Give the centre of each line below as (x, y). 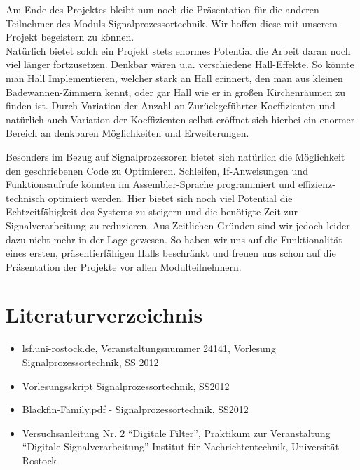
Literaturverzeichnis (104, 315)
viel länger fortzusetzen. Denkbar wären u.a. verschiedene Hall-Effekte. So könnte (180, 64)
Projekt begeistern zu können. (70, 37)
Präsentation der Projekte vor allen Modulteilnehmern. (124, 266)
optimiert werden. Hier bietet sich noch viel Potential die (170, 197)
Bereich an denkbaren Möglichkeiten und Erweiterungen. (127, 133)
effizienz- (317, 184)
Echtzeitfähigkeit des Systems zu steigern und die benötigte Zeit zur (152, 211)
